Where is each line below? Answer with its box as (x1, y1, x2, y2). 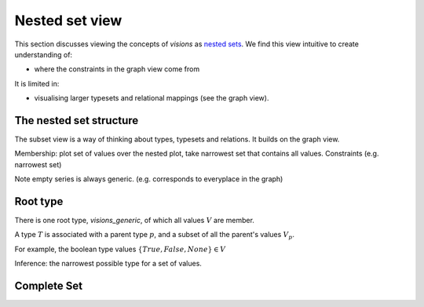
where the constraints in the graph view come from (34, 64, 200, 74)
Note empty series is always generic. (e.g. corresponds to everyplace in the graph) (14, 174, 283, 184)
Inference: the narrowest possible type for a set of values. (14, 259, 202, 269)
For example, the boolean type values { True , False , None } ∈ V (14, 244, 226, 254)
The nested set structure (14, 114, 139, 127)
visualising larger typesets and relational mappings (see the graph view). (34, 93, 269, 103)
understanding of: (14, 49, 73, 59)
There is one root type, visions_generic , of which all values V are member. (14, 216, 255, 225)
